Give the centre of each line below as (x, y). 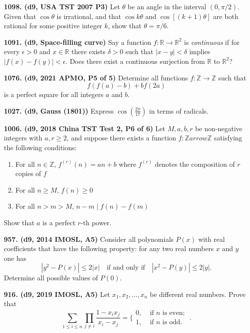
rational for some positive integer (53, 26)
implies (200, 51)
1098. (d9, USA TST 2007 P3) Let (62, 6)
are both (226, 16)
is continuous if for (212, 42)
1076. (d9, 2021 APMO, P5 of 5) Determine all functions (96, 77)
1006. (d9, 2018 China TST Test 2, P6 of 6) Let (85, 128)
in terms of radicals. (179, 110)
